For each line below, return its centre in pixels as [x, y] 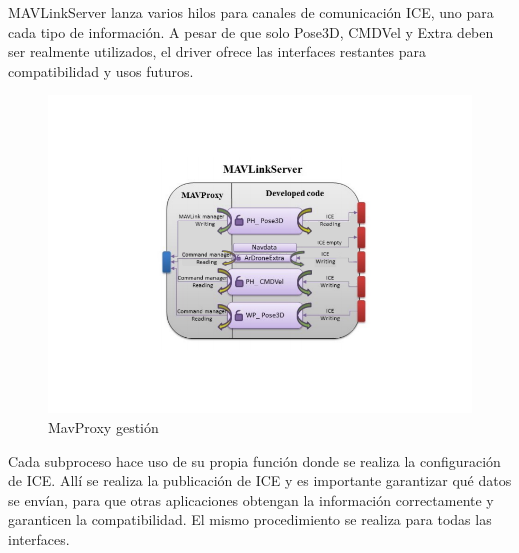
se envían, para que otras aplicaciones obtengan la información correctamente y [251, 499]
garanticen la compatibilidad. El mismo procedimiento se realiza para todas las [250, 519]
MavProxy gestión [103, 426]
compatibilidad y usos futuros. [101, 70]
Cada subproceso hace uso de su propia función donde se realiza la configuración [254, 460]
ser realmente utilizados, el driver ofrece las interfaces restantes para [217, 51]
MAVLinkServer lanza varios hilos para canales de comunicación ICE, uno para [251, 12]
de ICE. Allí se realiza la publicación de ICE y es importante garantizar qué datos [260, 480]
